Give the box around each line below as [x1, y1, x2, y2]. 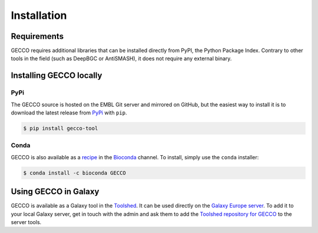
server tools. [11, 218, 42, 225]
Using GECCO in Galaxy [11, 186, 100, 197]
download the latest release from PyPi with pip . [11, 109, 127, 116]
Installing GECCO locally [11, 71, 102, 81]
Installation [11, 9, 67, 22]
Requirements [11, 31, 64, 41]
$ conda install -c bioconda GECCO [23, 169, 126, 176]
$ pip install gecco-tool [23, 124, 98, 132]
